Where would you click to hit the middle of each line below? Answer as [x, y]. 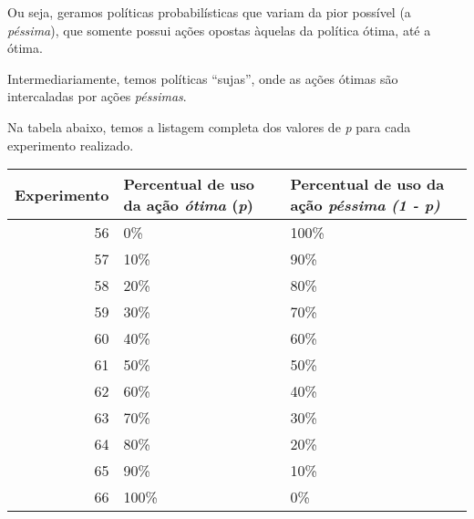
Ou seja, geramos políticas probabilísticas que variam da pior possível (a [209, 12]
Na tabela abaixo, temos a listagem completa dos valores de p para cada [209, 126]
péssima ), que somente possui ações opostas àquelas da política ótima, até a [219, 30]
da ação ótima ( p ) [188, 205]
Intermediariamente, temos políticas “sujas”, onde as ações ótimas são [203, 78]
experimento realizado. [71, 145]
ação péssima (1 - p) [365, 205]
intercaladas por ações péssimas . [97, 96]
